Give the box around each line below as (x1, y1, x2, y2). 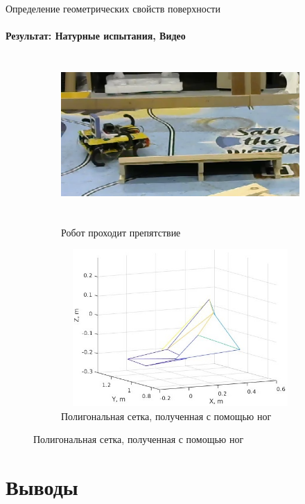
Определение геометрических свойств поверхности (6, 1, 220, 15)
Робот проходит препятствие (61, 225, 181, 239)
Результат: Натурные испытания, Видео (6, 28, 186, 43)
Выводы (6, 473, 78, 501)
